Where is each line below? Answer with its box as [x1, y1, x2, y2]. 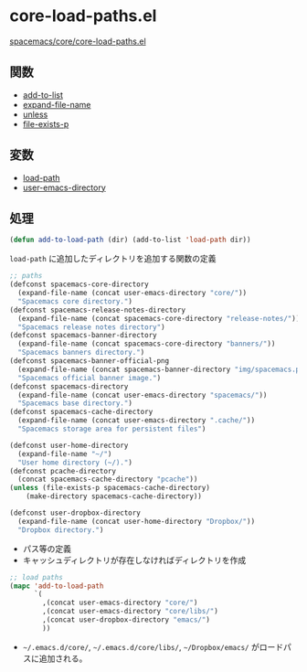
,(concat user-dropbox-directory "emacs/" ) [42, 615, 210, 624]
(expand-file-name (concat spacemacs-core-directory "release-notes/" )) [17, 314, 301, 323]
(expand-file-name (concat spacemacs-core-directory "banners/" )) [17, 339, 276, 348]
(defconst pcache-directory [9, 466, 117, 475]
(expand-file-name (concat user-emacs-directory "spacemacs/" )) [17, 390, 268, 400]
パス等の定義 [22, 543, 71, 554]
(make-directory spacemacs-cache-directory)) [26, 492, 203, 501]
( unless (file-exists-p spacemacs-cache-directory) [9, 484, 210, 493]
